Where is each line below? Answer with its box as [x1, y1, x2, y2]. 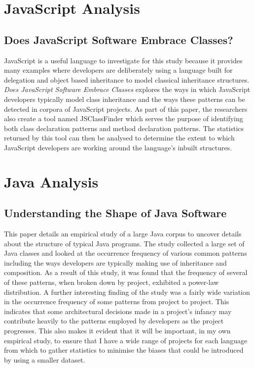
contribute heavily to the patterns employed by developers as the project [4, 316, 224, 326]
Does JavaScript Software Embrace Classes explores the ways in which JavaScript [4, 84, 251, 94]
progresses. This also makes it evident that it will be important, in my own [4, 325, 231, 336]
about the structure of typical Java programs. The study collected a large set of [4, 238, 245, 248]
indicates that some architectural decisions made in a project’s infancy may [4, 306, 232, 316]
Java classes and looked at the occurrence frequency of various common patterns [4, 248, 247, 258]
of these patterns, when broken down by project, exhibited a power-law [4, 277, 219, 287]
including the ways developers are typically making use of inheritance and [4, 257, 227, 268]
